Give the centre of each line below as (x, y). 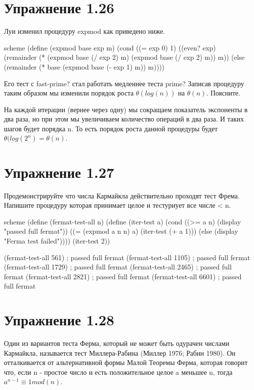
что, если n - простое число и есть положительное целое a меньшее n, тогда (118, 372)
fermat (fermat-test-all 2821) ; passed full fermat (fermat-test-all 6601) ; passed (123, 276)
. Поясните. (223, 93)
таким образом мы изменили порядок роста (69, 93)
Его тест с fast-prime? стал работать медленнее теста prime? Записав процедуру (124, 83)
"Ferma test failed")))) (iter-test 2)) (57, 240)
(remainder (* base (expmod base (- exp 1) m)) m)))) (84, 66)
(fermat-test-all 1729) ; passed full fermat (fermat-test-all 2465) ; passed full (118, 267)
